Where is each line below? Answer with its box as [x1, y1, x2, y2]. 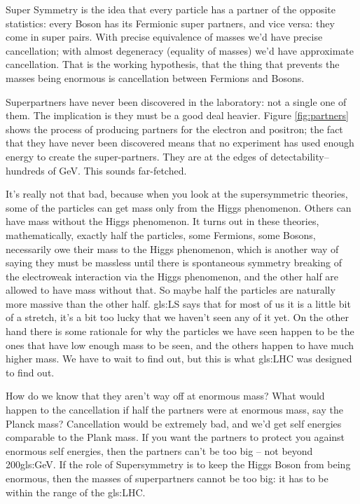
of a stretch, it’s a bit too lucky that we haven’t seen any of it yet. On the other [6, 310, 349, 325]
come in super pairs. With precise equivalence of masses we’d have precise [6, 29, 323, 44]
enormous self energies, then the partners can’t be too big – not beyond [6, 443, 313, 458]
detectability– [270, 149, 329, 163]
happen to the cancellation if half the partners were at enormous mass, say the [6, 402, 343, 417]
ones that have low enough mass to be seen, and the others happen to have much [6, 337, 354, 352]
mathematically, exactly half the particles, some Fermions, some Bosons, [6, 227, 316, 242]
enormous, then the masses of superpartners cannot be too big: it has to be [6, 471, 328, 485]
